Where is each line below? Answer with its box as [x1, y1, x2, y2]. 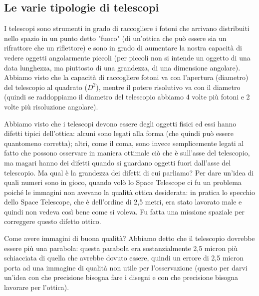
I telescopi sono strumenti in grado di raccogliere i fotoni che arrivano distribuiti [4, 23, 250, 33]
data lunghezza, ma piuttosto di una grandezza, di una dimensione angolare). [4, 62, 241, 72]
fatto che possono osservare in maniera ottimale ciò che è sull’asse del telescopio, [4, 147, 250, 158]
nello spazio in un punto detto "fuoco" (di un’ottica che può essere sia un [4, 32, 227, 43]
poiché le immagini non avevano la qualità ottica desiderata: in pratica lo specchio [4, 186, 256, 197]
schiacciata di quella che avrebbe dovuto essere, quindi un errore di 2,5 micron [4, 252, 244, 263]
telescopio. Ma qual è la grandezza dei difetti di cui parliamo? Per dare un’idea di [4, 167, 254, 177]
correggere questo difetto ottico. [4, 216, 101, 226]
